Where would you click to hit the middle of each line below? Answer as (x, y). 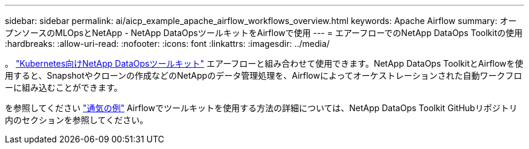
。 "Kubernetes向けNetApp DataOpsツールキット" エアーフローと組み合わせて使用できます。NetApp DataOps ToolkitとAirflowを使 (264, 63)
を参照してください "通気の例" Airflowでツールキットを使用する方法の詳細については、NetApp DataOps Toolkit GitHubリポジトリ (261, 108)
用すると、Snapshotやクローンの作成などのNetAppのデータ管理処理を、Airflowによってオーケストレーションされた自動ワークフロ (264, 75)
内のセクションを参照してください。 (77, 120)
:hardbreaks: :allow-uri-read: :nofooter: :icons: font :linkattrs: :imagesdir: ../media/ (167, 44)
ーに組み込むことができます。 (64, 87)
